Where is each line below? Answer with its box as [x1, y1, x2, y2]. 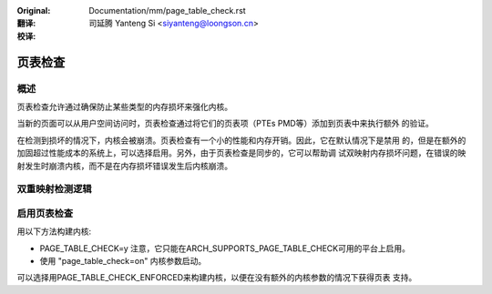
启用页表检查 [16, 207, 74, 219]
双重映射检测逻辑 [16, 183, 92, 196]
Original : [16, 5, 51, 15]
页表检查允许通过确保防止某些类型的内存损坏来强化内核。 [16, 101, 232, 112]
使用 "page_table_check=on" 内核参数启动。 [39, 255, 207, 266]
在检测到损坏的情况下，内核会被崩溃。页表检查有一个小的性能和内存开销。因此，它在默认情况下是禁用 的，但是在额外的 [16, 135, 466, 146]
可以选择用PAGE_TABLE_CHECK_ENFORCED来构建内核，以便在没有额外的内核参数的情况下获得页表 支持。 [16, 272, 417, 283]
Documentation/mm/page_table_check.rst [88, 5, 246, 15]
